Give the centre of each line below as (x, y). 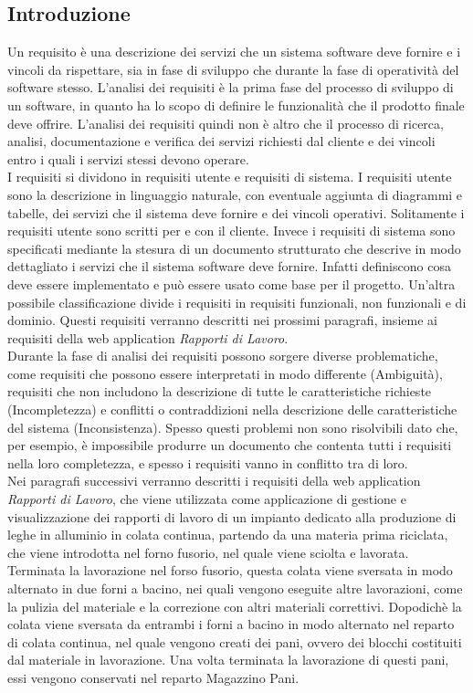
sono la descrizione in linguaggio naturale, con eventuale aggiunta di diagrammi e (235, 194)
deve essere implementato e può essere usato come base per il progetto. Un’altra (231, 283)
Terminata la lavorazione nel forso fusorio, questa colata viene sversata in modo (230, 570)
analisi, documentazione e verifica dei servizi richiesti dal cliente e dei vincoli (221, 141)
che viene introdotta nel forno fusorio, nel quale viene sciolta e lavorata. (208, 552)
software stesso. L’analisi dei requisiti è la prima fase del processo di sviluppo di (231, 87)
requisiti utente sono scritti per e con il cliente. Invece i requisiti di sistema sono (231, 231)
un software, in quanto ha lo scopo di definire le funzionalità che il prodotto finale (236, 105)
